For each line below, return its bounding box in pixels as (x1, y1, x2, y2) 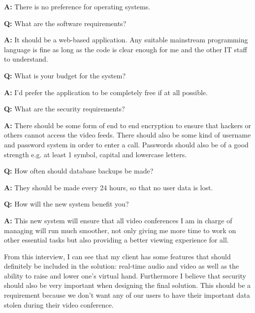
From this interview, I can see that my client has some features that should (4, 251, 231, 261)
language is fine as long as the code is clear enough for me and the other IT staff (4, 44, 247, 54)
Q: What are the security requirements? (4, 104, 125, 114)
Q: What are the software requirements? (4, 18, 127, 28)
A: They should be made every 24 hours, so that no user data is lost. (4, 182, 213, 192)
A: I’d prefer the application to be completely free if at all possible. (4, 87, 208, 97)
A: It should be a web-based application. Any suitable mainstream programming (4, 35, 248, 45)
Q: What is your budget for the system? (4, 70, 126, 80)
